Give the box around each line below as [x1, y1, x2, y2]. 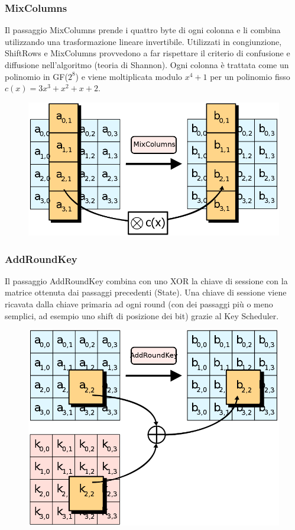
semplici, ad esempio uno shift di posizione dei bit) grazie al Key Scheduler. [5, 309, 279, 322]
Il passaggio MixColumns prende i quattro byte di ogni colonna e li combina [5, 24, 281, 36]
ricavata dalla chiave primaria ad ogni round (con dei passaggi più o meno [5, 298, 273, 310]
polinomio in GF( [5, 70, 68, 82]
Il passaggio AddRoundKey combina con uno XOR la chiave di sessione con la [5, 274, 288, 287]
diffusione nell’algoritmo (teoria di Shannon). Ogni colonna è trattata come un [5, 59, 289, 70]
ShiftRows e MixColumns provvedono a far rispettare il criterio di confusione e [5, 47, 290, 59]
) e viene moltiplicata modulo [75, 70, 183, 82]
